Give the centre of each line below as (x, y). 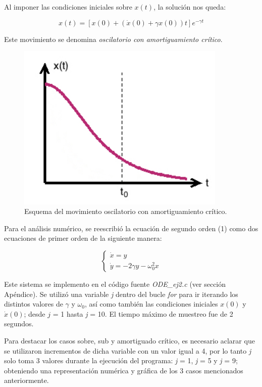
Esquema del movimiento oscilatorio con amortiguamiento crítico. (126, 211)
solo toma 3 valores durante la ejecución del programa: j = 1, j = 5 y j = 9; (121, 360)
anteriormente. (27, 380)
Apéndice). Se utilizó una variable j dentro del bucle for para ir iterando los (121, 294)
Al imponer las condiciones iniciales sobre (68, 7)
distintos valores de (34, 304)
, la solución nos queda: (190, 7)
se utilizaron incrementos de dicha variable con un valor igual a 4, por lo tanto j (128, 350)
